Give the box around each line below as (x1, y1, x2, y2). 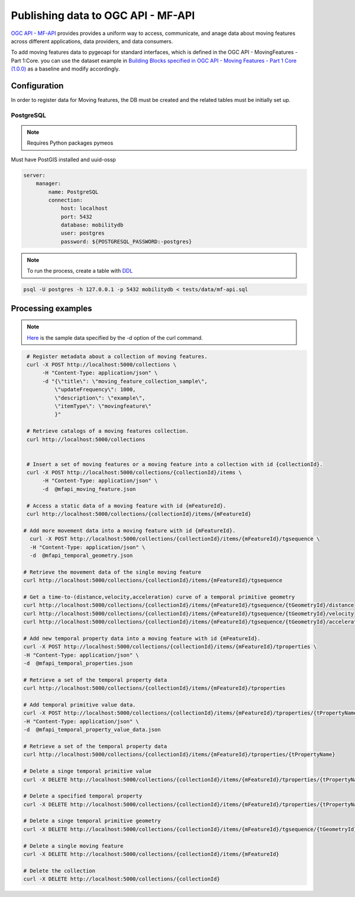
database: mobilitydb (60, 222, 124, 228)
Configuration (11, 81, 64, 91)
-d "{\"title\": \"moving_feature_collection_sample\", (42, 378, 208, 385)
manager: (35, 180, 62, 187)
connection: (48, 196, 83, 203)
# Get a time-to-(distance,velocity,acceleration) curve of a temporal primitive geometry (23, 593, 295, 600)
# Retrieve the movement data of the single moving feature (23, 569, 202, 575)
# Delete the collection (23, 867, 96, 874)
